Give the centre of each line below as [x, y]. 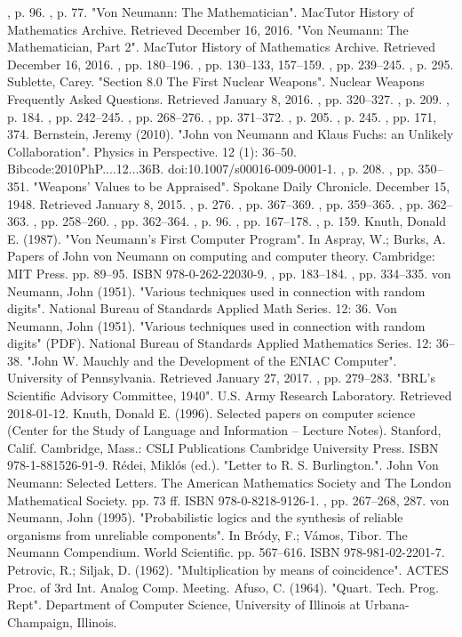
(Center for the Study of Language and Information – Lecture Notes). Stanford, [224, 430]
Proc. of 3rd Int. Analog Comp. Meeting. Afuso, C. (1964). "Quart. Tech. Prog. [223, 587]
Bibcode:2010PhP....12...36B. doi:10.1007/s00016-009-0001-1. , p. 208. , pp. [211, 169]
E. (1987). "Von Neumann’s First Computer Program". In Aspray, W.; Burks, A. [227, 238]
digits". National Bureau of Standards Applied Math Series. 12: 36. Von [202, 308]
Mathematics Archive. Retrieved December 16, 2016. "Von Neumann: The [208, 29]
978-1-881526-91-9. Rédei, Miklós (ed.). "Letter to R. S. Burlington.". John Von [223, 465]
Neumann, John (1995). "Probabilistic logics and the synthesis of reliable [205, 517]
